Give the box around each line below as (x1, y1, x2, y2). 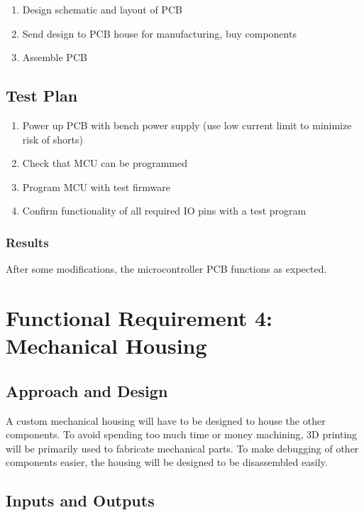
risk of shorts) (22, 131, 83, 146)
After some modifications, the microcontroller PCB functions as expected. (6, 261, 327, 276)
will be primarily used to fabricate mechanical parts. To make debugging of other (6, 440, 359, 455)
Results (6, 233, 49, 251)
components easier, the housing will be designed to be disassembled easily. (6, 455, 328, 470)
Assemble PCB (22, 50, 87, 65)
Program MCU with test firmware (22, 179, 170, 194)
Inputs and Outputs (6, 489, 155, 511)
